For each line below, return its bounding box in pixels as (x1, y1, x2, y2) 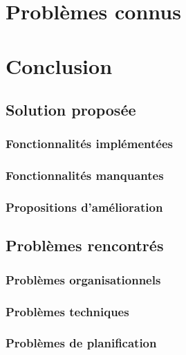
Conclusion (6, 51, 113, 80)
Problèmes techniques (6, 302, 129, 320)
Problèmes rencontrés (6, 235, 164, 256)
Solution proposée (6, 99, 136, 120)
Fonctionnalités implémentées (6, 135, 173, 152)
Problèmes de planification (6, 334, 157, 352)
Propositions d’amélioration (6, 199, 163, 216)
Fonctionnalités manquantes (6, 167, 164, 184)
